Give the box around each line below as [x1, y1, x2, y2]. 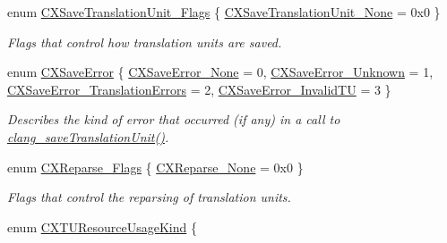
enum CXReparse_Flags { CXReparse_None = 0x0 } [7, 157, 304, 176]
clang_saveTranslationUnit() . [7, 127, 169, 146]
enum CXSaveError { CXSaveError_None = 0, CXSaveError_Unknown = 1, [7, 63, 434, 81]
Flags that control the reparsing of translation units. [7, 188, 291, 206]
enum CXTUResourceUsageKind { [7, 217, 197, 236]
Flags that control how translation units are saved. [7, 32, 282, 51]
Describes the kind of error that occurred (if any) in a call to [7, 110, 340, 129]
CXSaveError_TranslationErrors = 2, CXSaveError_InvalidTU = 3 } [7, 80, 391, 98]
